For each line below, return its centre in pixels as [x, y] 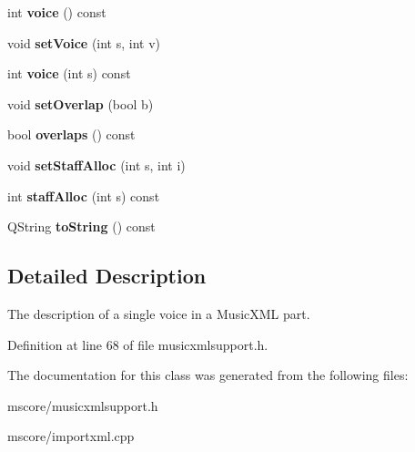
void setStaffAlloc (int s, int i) [96, 164]
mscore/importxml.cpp [71, 436]
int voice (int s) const [69, 73]
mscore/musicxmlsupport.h [83, 405]
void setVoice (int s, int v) [84, 42]
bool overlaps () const [71, 134]
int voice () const [57, 12]
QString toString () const [81, 226]
